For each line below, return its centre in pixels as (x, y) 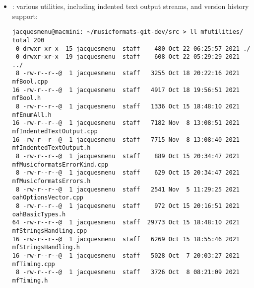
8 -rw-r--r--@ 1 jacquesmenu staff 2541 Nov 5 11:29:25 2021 (127, 189)
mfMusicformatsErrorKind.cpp (60, 164)
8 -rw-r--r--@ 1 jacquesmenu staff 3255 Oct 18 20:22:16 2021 (127, 73)
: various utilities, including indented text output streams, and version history (130, 6)
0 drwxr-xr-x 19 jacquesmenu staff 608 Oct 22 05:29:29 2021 (127, 57)
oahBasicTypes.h (39, 214)
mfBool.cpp (30, 82)
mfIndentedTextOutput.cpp (55, 132)
